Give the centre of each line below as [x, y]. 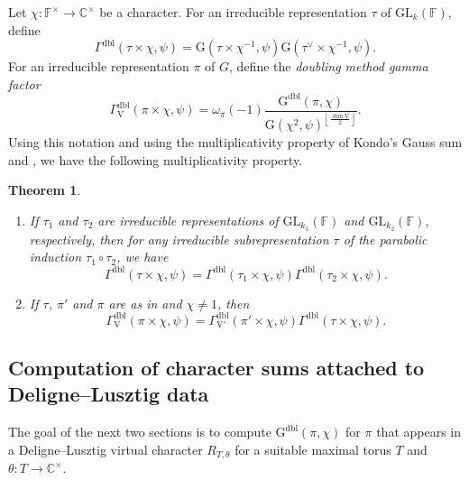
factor [24, 83]
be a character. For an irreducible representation [233, 12]
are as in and [145, 303]
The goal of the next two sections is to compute [140, 432]
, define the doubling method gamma [329, 66]
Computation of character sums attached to [216, 368]
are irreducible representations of [188, 220]
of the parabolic [385, 239]
